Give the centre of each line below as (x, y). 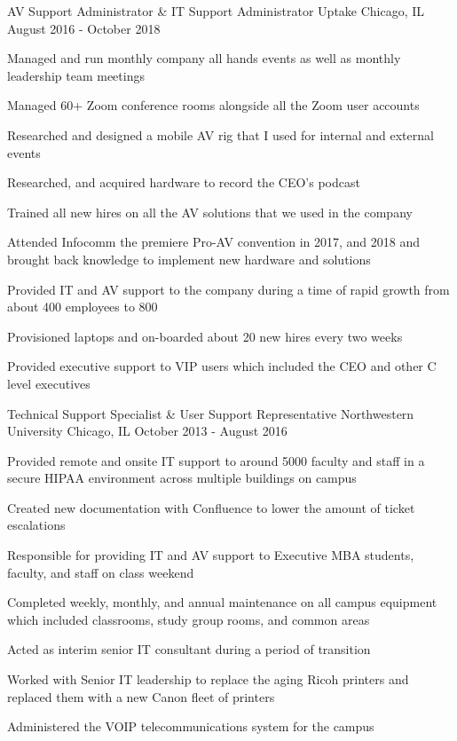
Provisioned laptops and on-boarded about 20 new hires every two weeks (205, 336)
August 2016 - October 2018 (84, 28)
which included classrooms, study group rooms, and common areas (189, 619)
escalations (36, 525)
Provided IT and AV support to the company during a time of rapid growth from (228, 289)
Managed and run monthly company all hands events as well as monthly (204, 58)
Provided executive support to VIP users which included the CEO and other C (222, 366)
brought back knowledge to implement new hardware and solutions (189, 259)
